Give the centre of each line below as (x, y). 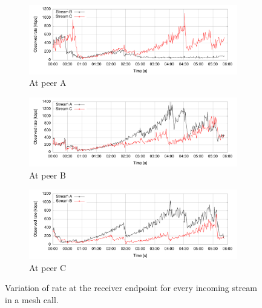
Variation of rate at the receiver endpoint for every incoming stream (131, 288)
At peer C (48, 267)
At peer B (47, 175)
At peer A (48, 83)
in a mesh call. (32, 299)
